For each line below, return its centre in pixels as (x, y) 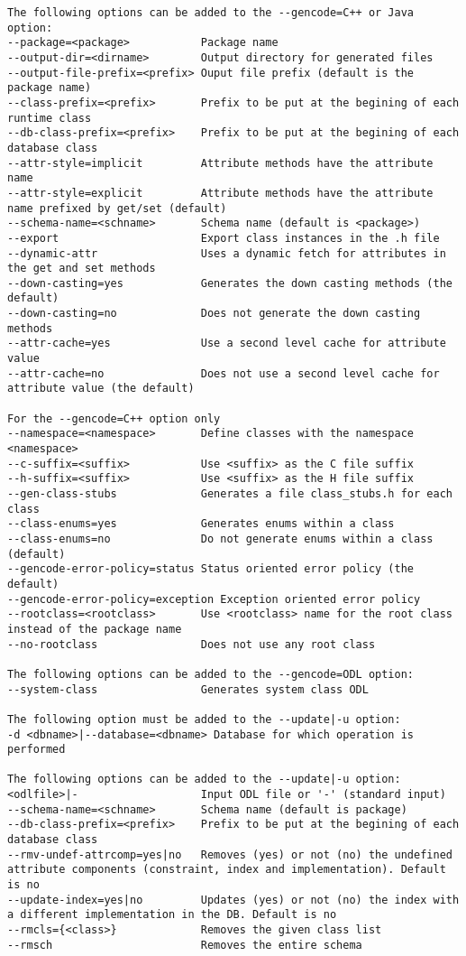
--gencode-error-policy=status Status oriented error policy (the (211, 569)
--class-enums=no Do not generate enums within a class (220, 538)
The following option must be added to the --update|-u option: (204, 719)
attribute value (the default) (101, 389)
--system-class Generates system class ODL (188, 689)
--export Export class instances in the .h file (224, 238)
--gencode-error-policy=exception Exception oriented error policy (214, 599)
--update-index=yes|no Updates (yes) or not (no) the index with (233, 900)
